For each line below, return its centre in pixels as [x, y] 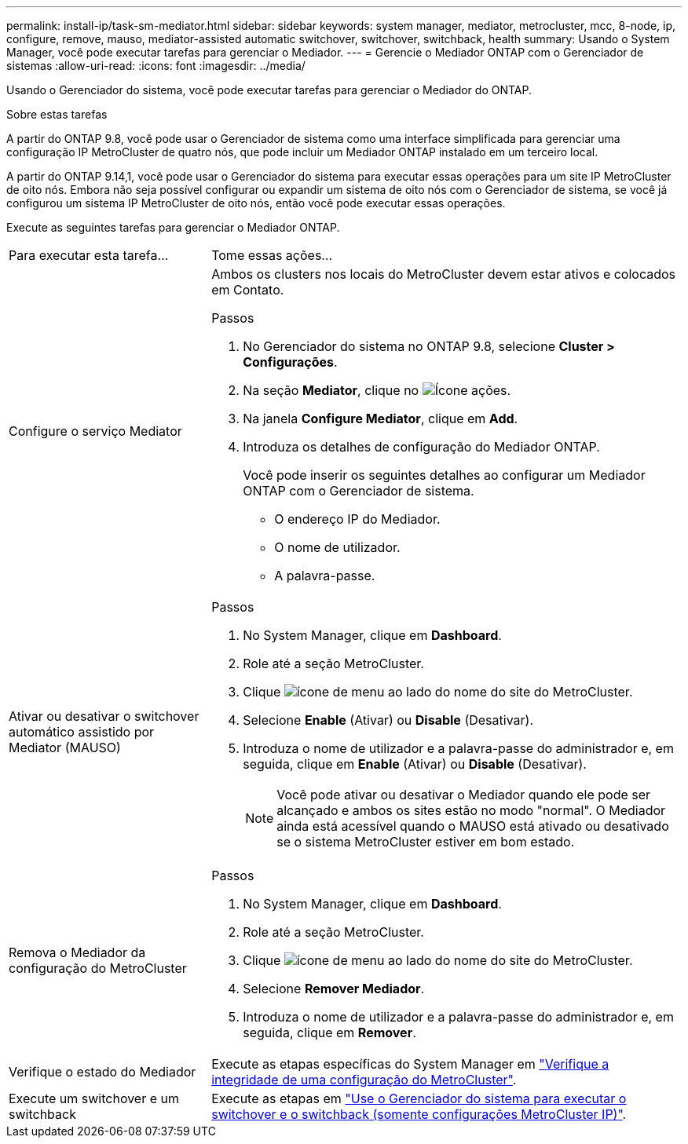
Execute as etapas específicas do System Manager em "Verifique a [410, 1064]
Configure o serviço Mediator [95, 431]
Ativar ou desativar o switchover [104, 716]
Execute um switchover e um [94, 1098]
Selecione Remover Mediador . [334, 989]
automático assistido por [82, 732]
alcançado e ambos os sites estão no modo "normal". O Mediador [471, 810]
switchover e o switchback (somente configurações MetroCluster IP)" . [419, 1114]
